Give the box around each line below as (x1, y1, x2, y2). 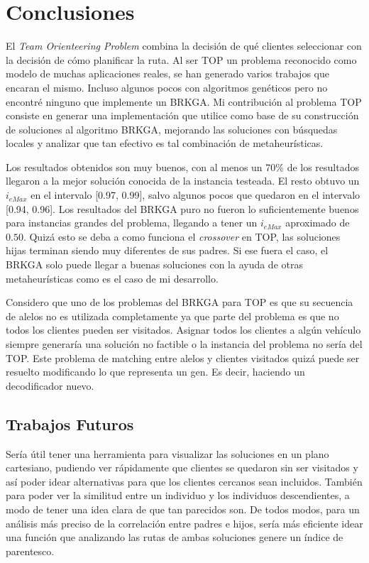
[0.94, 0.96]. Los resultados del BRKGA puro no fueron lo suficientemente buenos (6, 201, 359, 216)
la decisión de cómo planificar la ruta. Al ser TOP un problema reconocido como (6, 52, 357, 67)
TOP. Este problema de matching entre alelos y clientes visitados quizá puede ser (6, 350, 360, 365)
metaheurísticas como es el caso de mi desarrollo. (6, 270, 219, 285)
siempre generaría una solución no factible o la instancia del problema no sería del (6, 337, 363, 351)
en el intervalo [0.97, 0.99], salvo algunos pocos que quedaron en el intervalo (31, 187, 360, 202)
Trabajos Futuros (6, 412, 134, 434)
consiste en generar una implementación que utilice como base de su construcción (6, 108, 359, 123)
